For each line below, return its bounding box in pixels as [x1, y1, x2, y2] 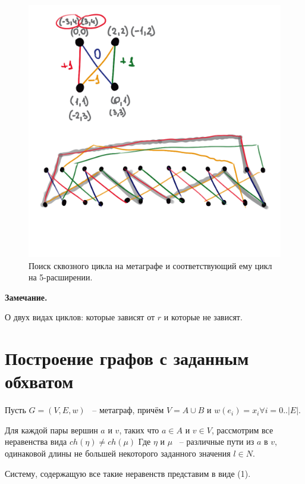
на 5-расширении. [29, 271, 93, 283]
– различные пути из [179, 435, 254, 448]
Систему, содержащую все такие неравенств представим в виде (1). [5, 467, 251, 479]
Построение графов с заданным [5, 346, 249, 370]
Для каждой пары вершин [5, 423, 98, 436]
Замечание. [5, 291, 48, 303]
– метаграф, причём [92, 404, 164, 416]
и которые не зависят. [163, 311, 243, 323]
